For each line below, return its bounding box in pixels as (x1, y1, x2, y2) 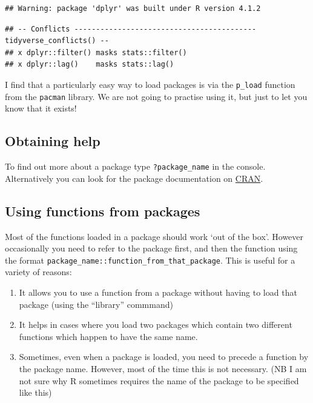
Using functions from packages (5, 201, 200, 220)
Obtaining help (5, 132, 100, 150)
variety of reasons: (5, 265, 72, 278)
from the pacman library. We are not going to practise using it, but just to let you (5, 90, 308, 102)
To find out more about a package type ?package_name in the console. (5, 160, 266, 173)
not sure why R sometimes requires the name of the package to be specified (19, 374, 299, 387)
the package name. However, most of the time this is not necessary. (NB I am (19, 362, 307, 375)
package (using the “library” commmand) (19, 298, 173, 310)
